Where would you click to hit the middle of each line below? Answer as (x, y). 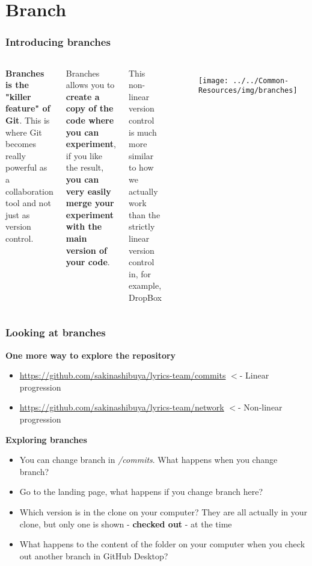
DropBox (145, 297)
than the (145, 214)
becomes (21, 144)
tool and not (28, 203)
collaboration (29, 191)
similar (141, 155)
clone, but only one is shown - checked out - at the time (126, 524)
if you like (84, 155)
